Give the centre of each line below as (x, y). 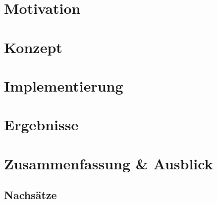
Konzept (33, 47)
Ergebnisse (41, 125)
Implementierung (64, 85)
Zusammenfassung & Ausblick (108, 163)
